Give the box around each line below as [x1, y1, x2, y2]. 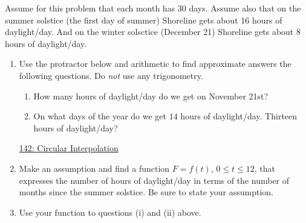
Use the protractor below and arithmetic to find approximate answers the [19, 57, 291, 70]
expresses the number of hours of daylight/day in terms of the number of [19, 174, 290, 186]
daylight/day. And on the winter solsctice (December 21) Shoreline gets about [5, 25, 294, 38]
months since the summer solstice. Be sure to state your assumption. [19, 186, 273, 198]
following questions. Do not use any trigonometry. [19, 69, 203, 81]
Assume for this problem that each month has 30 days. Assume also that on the [5, 2, 301, 14]
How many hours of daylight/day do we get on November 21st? [33, 89, 269, 102]
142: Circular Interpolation [19, 142, 119, 154]
